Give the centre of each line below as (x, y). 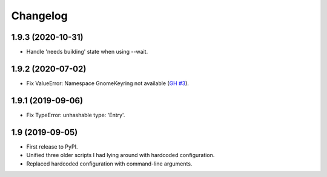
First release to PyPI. (52, 146)
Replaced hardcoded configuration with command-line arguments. (109, 164)
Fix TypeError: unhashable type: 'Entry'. (76, 115)
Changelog (39, 16)
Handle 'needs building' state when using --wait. (87, 52)
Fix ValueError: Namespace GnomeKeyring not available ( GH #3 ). (107, 83)
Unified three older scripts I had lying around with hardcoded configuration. (121, 155)
